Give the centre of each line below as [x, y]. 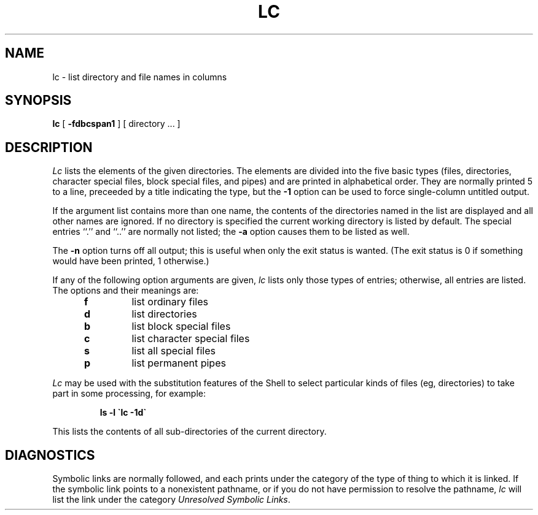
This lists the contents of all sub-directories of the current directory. [189, 432]
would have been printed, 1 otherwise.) [131, 261]
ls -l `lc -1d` [123, 413]
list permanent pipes [179, 363]
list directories [164, 314]
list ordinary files [170, 302]
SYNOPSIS [38, 101]
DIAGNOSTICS [50, 455]
